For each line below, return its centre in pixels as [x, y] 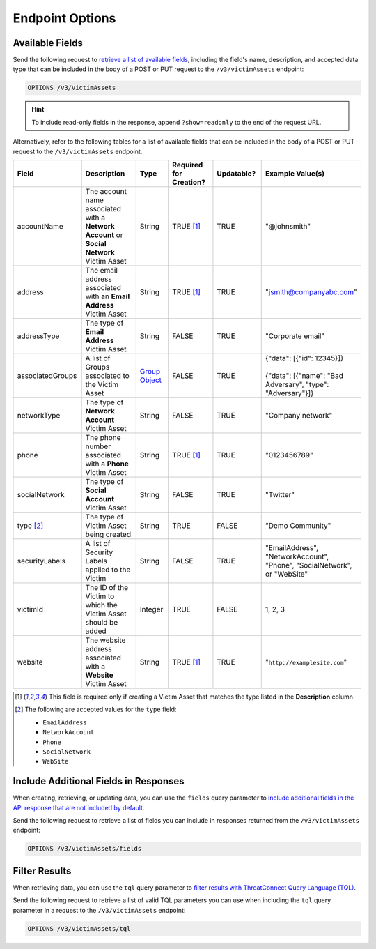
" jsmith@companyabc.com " [311, 291]
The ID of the [107, 587]
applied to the [108, 570]
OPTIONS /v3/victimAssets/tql [79, 928]
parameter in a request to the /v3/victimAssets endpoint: [99, 910]
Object [151, 380]
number [98, 446]
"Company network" [299, 415]
